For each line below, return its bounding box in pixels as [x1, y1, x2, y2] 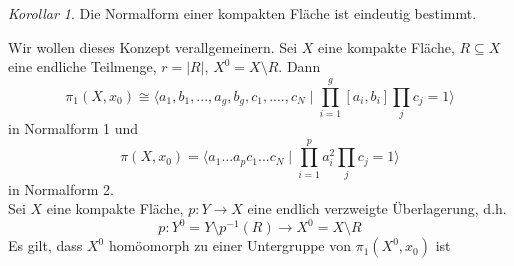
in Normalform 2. [8, 178, 114, 199]
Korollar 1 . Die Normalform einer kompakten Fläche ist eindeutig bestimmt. [8, 3, 477, 23]
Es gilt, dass [8, 235, 83, 256]
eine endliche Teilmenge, [8, 56, 157, 77]
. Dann [278, 56, 321, 77]
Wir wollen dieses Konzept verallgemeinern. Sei [8, 36, 298, 57]
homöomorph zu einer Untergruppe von [108, 235, 352, 256]
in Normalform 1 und [8, 117, 138, 138]
